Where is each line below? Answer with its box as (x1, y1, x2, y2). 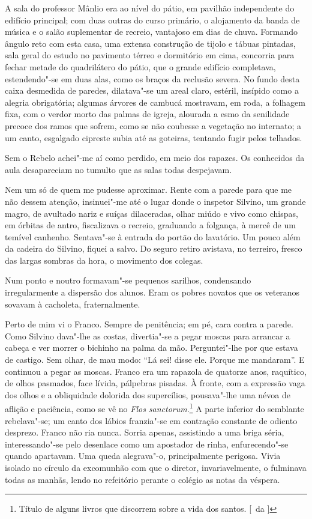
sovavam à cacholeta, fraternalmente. (5, 297, 140, 310)
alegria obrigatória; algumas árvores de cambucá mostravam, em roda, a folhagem (5, 96, 305, 108)
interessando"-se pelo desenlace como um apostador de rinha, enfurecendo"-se (5, 437, 289, 450)
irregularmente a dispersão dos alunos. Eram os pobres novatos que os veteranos (5, 286, 300, 299)
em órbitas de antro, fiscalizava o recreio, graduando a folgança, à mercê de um (5, 219, 296, 231)
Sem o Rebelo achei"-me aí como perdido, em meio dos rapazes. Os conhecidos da (5, 151, 305, 164)
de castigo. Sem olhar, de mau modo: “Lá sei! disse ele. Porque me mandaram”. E (5, 353, 305, 366)
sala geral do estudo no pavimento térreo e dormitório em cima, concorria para (5, 49, 295, 61)
